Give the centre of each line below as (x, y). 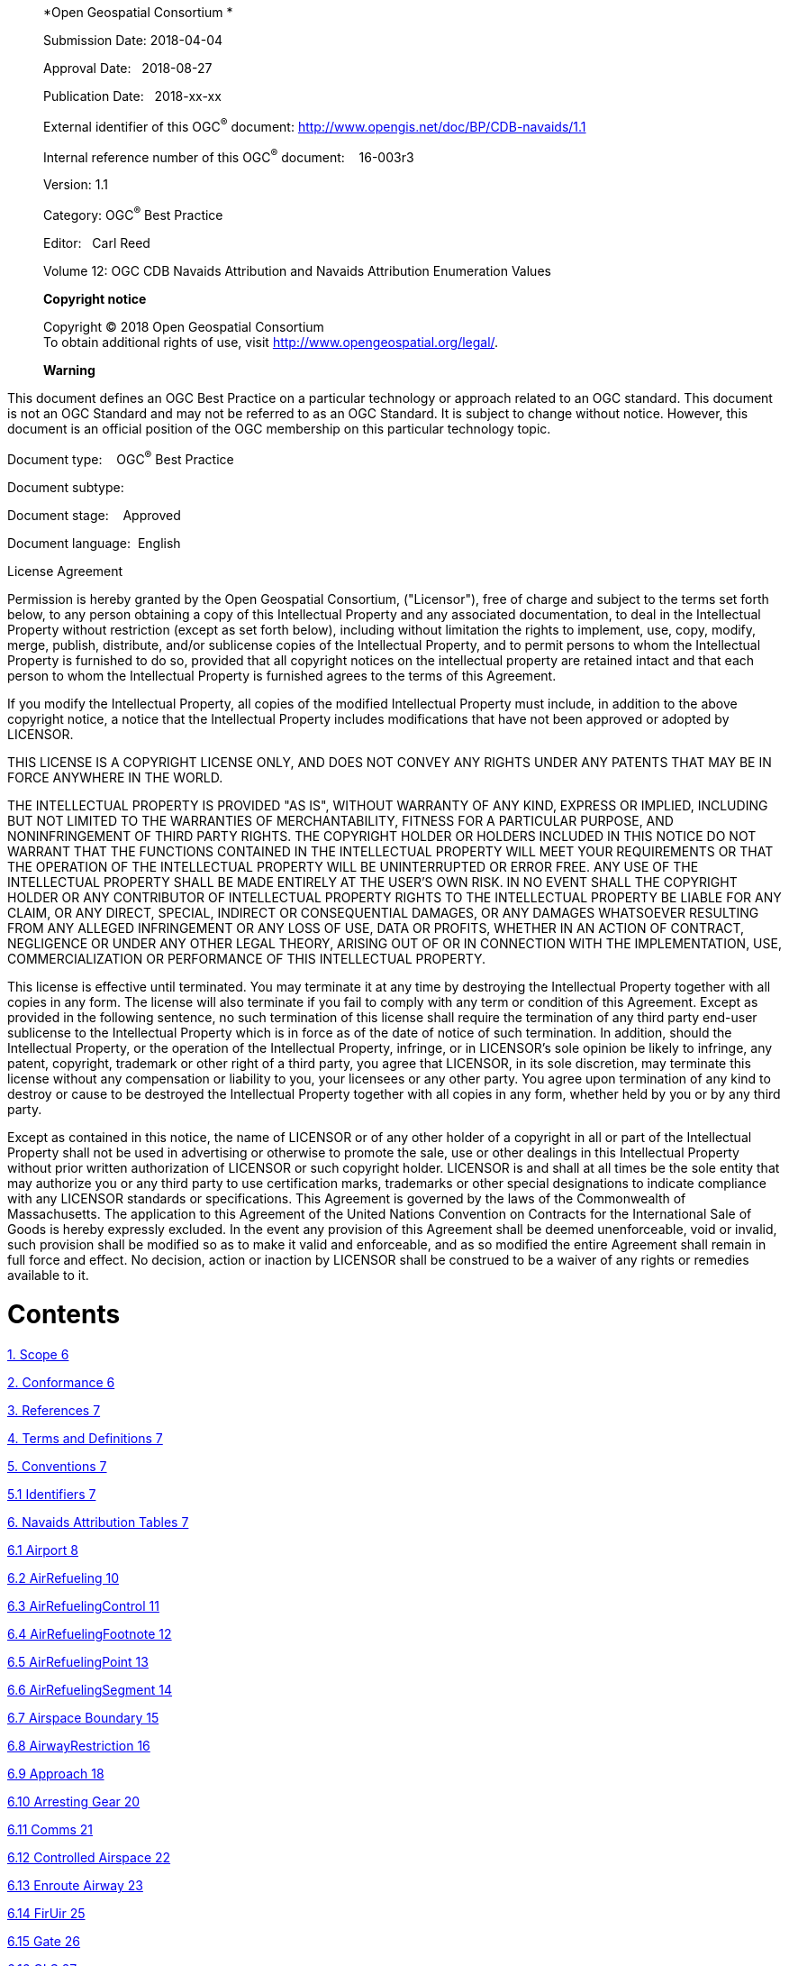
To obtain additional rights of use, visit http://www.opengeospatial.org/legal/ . (271, 342)
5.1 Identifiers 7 (52, 1495)
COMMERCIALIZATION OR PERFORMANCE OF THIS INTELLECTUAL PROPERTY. (247, 958)
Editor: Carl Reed (97, 242)
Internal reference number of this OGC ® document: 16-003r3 (229, 155)
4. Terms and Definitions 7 (85, 1439)
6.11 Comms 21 (50, 1830)
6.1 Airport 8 (43, 1550)
